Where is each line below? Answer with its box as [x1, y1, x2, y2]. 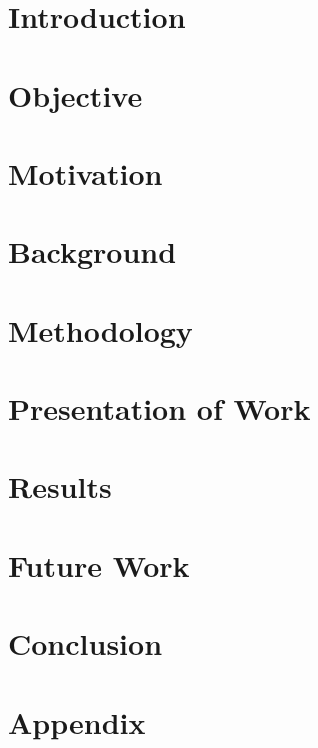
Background [8, 231, 177, 272]
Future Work [8, 544, 190, 585]
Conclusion [8, 623, 163, 664]
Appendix [8, 701, 146, 742]
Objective [8, 74, 143, 115]
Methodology [8, 309, 193, 350]
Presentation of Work [8, 388, 311, 429]
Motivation [8, 152, 163, 193]
